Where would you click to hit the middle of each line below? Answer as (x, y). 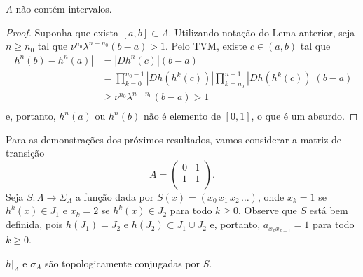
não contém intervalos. (64, 8)
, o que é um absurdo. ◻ (304, 116)
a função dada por (115, 196)
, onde (271, 196)
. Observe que (268, 210)
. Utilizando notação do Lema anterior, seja (262, 32)
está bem (329, 210)
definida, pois (34, 224)
